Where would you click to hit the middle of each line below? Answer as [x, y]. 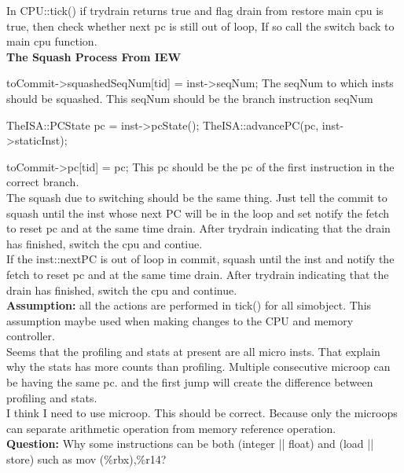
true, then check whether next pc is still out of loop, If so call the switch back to [200, 26]
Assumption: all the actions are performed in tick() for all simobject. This [189, 305]
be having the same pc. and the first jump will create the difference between [190, 382]
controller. [31, 336]
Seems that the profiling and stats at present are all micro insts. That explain [193, 351]
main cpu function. [52, 41]
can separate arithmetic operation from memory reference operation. [171, 428]
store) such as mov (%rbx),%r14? [86, 459]
